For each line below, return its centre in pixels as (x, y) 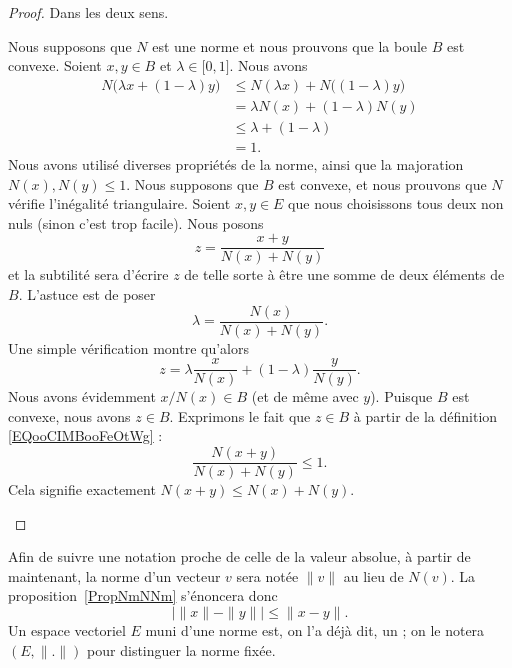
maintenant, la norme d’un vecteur (114, 575)
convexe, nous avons (69, 415)
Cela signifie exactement (82, 489)
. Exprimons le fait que (240, 415)
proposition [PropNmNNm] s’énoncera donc (143, 595)
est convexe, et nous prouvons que (382, 183)
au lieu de (373, 575)
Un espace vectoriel (67, 630)
